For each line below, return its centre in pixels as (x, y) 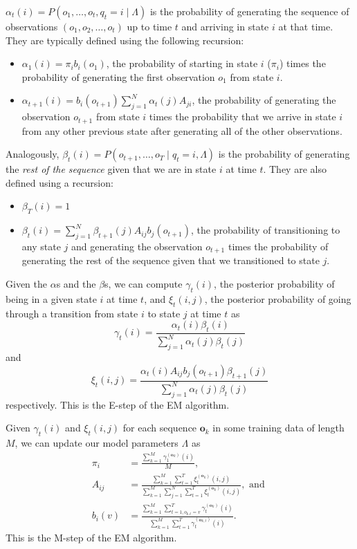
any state (41, 246)
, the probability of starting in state (182, 63)
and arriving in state (225, 26)
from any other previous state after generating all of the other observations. (182, 130)
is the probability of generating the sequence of (249, 11)
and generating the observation (137, 246)
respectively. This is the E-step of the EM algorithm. (118, 404)
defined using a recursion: (59, 182)
